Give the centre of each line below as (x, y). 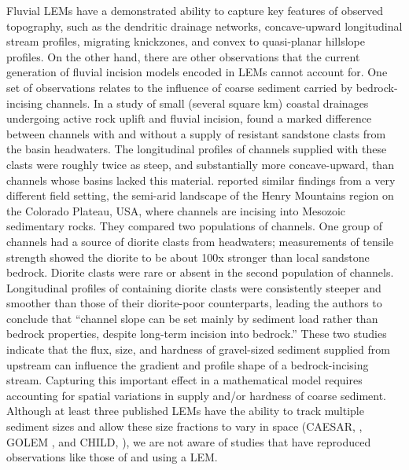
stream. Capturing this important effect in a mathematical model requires (184, 380)
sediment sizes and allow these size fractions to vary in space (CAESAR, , (184, 426)
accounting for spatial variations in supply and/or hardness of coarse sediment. (196, 395)
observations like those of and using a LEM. (112, 457)
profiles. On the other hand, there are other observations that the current (183, 56)
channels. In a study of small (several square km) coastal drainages (207, 103)
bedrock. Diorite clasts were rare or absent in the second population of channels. (200, 272)
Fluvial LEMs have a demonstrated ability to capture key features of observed (195, 10)
